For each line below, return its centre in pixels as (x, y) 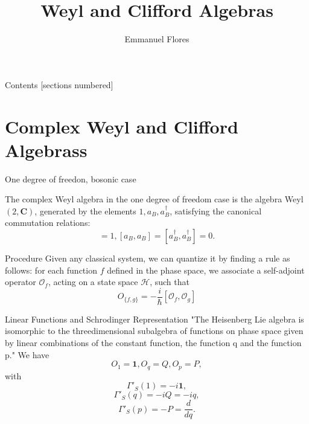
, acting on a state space (93, 282)
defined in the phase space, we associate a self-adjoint (206, 270)
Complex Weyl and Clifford (122, 126)
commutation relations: (48, 223)
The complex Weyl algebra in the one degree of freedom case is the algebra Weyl (154, 199)
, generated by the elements (85, 210)
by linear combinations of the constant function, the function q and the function (153, 343)
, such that (170, 282)
